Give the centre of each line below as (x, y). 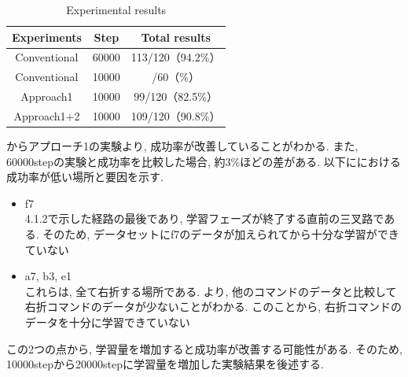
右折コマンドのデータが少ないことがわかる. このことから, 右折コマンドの (213, 307)
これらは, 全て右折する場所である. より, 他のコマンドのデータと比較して (211, 291)
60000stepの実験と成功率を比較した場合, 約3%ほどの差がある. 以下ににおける (204, 161)
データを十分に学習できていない (107, 322)
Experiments (47, 37)
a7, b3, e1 (48, 276)
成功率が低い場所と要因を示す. (85, 177)
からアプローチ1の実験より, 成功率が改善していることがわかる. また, (182, 146)
